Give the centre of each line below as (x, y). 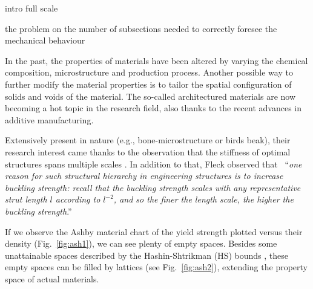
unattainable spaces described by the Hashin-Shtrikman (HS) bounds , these (147, 255)
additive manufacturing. (49, 119)
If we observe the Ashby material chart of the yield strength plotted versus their (154, 231)
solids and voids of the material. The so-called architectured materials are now (150, 96)
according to (78, 199)
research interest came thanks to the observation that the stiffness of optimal (148, 151)
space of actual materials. (52, 278)
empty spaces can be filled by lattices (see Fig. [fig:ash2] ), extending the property (156, 267)
